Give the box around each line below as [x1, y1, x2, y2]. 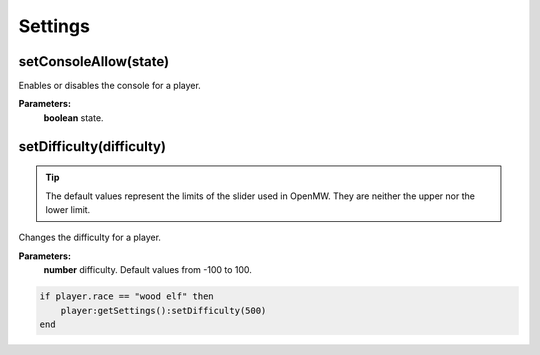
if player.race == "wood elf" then [39, 291, 214, 302]
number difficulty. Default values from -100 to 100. [43, 264, 252, 276]
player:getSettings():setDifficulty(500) [60, 305, 267, 316]
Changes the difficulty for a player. [18, 231, 162, 244]
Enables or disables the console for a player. [18, 80, 202, 92]
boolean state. [43, 111, 104, 124]
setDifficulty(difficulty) [18, 138, 167, 155]
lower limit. [45, 204, 91, 216]
